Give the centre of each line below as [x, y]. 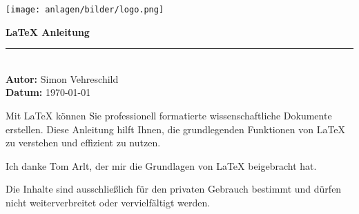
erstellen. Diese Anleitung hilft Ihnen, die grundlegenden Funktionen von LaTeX [176, 129]
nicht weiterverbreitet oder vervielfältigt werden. [108, 202]
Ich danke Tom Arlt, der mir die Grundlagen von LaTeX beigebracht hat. [161, 165]
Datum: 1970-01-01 [48, 92]
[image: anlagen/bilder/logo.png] [85, 10]
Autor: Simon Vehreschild [62, 78]
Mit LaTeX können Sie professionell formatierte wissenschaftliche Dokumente [169, 116]
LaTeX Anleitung [48, 31]
